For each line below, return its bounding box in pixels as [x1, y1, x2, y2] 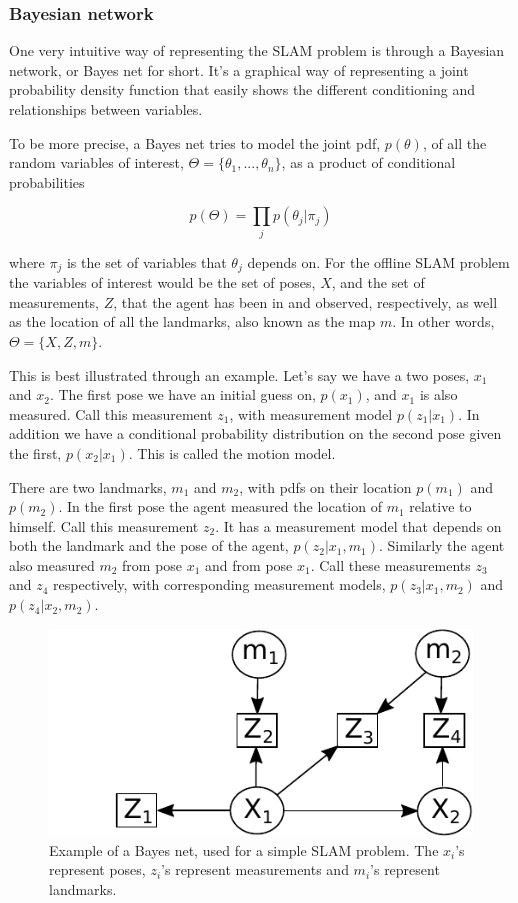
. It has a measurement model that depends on [215, 515, 502, 536]
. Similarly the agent [378, 535, 505, 556]
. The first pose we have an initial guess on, [49, 384, 316, 405]
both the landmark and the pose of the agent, [9, 535, 289, 556]
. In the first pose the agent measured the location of [58, 496, 382, 517]
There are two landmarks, [9, 476, 167, 497]
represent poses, [49, 859, 146, 880]
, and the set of [331, 272, 425, 293]
